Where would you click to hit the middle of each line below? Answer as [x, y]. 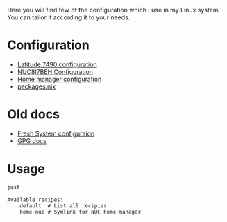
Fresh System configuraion [56, 133]
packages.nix [36, 86]
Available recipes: [35, 200]
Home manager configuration [59, 79]
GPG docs [32, 140]
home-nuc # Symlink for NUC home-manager [80, 212]
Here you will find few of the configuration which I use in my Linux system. [114, 10]
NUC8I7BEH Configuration [55, 71]
